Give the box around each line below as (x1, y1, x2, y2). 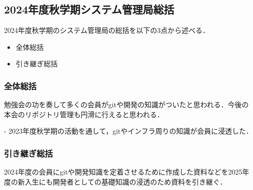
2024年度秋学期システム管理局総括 (4, 1, 174, 17)
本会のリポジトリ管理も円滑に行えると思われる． (4, 109, 164, 119)
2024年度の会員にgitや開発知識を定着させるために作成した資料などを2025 (4, 167, 243, 177)
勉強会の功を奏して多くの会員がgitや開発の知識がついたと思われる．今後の (4, 99, 249, 110)
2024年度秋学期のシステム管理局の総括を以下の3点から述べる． (4, 25, 210, 35)
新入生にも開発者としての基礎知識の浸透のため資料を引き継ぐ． (17, 176, 227, 187)
